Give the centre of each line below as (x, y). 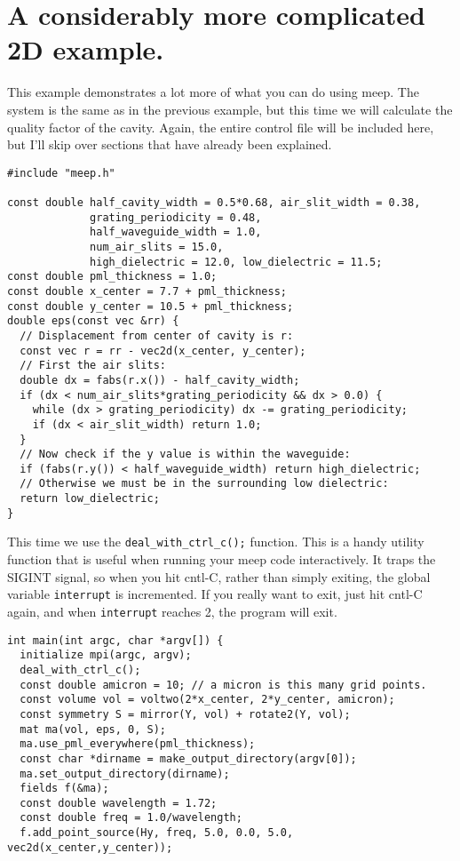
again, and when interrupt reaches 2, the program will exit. (172, 611)
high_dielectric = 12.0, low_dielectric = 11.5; (236, 262)
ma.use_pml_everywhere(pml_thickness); (138, 744)
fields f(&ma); (64, 789)
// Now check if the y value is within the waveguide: (185, 454)
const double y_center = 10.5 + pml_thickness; (151, 306)
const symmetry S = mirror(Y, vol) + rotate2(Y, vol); (185, 714)
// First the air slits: (93, 366)
